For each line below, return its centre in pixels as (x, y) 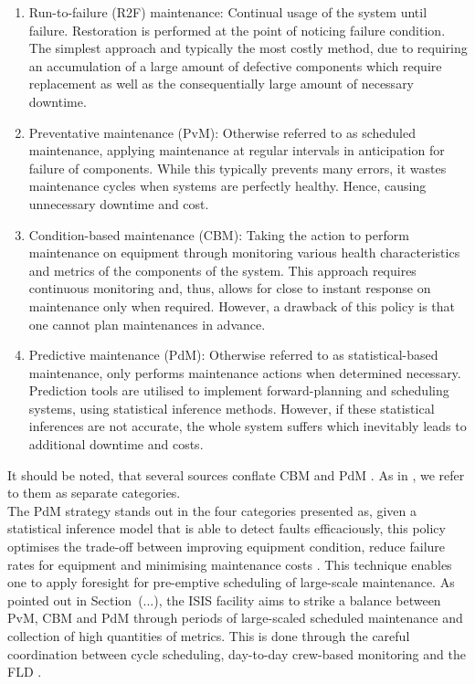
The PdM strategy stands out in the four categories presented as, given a (212, 510)
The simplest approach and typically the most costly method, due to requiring (248, 48)
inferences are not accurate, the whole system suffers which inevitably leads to (248, 426)
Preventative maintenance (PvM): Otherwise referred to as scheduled (222, 132)
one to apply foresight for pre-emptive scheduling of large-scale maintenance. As (231, 582)
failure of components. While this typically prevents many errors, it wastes (237, 168)
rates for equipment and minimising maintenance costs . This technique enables (230, 564)
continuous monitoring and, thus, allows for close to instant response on (230, 288)
